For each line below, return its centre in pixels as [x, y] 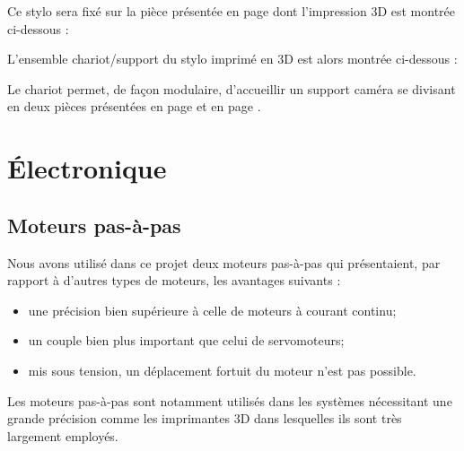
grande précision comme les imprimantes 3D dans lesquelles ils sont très [205, 418]
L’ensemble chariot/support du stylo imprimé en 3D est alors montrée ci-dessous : [232, 59]
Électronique [87, 168]
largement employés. [63, 435]
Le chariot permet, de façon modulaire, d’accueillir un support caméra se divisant [232, 88]
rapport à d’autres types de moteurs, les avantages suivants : [174, 280]
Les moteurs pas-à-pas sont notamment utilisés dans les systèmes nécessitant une [230, 400]
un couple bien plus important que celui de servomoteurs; [186, 340]
